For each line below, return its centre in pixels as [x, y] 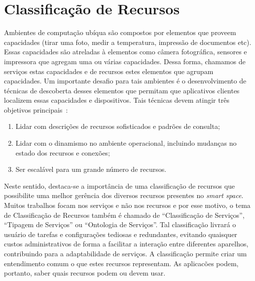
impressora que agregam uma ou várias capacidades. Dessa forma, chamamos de [125, 61]
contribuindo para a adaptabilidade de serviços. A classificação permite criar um [126, 253]
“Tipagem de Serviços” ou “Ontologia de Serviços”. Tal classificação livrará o [120, 224]
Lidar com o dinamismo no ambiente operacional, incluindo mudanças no [126, 143]
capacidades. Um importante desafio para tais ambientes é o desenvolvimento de [125, 81]
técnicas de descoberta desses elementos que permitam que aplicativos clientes [122, 90]
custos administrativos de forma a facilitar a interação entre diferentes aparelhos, [126, 244]
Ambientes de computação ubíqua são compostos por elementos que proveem [120, 32]
